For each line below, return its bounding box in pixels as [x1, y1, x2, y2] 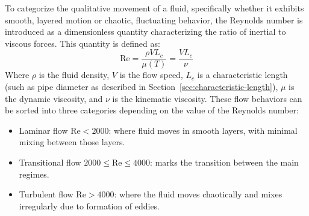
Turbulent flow [19, 188, 73, 200]
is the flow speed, [119, 68, 183, 81]
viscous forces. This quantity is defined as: [5, 37, 160, 49]
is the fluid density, [39, 68, 110, 81]
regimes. [19, 167, 49, 180]
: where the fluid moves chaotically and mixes [114, 188, 282, 200]
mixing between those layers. [19, 136, 125, 148]
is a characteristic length [197, 68, 288, 81]
